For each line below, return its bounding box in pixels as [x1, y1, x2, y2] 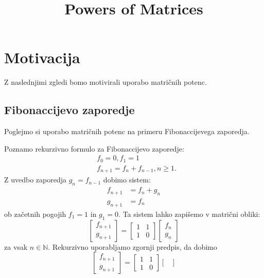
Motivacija [4, 47, 80, 68]
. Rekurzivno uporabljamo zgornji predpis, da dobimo [48, 241, 217, 252]
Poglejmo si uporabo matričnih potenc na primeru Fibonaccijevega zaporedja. [4, 126, 250, 137]
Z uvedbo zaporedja [4, 174, 67, 185]
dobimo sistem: [103, 174, 151, 185]
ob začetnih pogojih [4, 208, 66, 219]
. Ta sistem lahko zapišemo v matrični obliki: [118, 208, 260, 219]
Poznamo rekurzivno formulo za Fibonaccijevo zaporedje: [4, 143, 184, 154]
